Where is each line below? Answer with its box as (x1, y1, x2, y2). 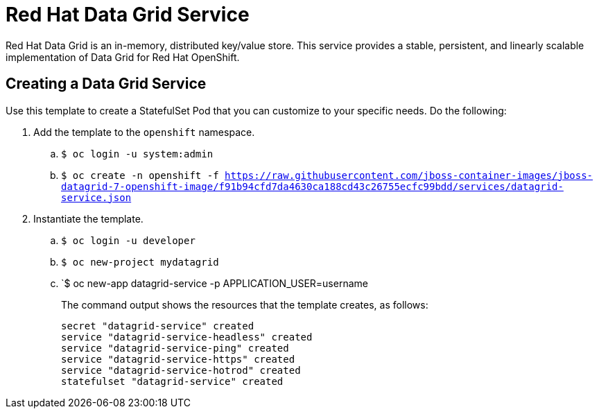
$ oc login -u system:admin (61, 148, 214, 159)
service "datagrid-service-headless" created (61, 331, 313, 343)
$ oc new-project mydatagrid (61, 256, 219, 268)
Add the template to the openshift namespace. (33, 126, 255, 138)
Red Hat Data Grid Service (6, 3, 250, 26)
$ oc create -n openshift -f (61, 169, 219, 181)
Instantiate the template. (33, 212, 144, 225)
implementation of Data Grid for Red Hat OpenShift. (6, 51, 240, 63)
